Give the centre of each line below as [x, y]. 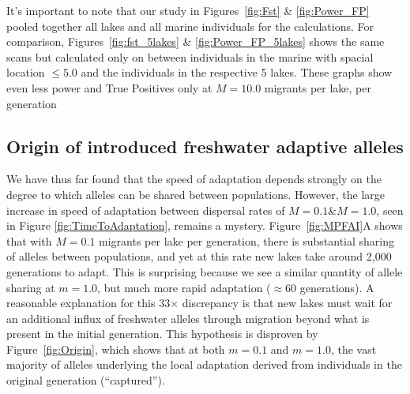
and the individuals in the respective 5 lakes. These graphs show [237, 72]
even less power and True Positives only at [109, 87]
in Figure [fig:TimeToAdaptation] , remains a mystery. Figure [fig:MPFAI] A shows [205, 225]
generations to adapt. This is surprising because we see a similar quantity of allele [205, 271]
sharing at [31, 287]
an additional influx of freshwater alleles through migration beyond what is [188, 318]
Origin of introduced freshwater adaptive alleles [205, 146]
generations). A [337, 287]
